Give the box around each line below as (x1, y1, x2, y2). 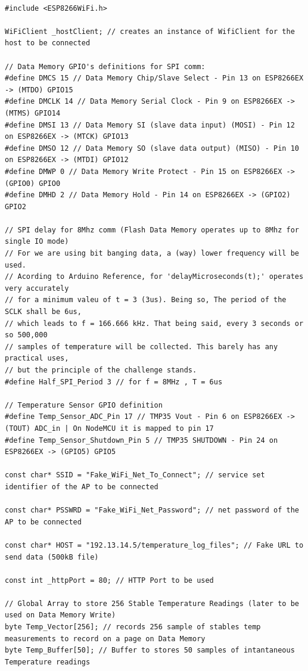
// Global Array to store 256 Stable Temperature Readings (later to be (5, 599, 299, 608)
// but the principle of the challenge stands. (5, 366, 197, 374)
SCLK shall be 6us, (5, 307, 82, 316)
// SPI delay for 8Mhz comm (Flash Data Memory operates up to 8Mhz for (5, 225, 299, 234)
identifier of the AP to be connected (5, 482, 158, 491)
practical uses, (5, 354, 69, 363)
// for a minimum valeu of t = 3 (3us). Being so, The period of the (5, 296, 287, 305)
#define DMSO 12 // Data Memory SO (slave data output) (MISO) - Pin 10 (5, 144, 299, 153)
